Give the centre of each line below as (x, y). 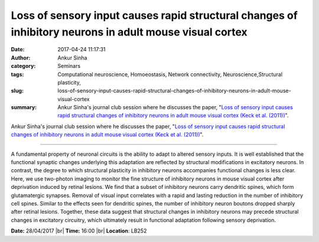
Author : (21, 58)
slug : (17, 91)
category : (23, 66)
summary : (24, 107)
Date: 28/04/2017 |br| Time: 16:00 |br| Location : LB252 (79, 231)
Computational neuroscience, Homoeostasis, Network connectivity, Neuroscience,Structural (170, 74)
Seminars (69, 66)
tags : (17, 74)
